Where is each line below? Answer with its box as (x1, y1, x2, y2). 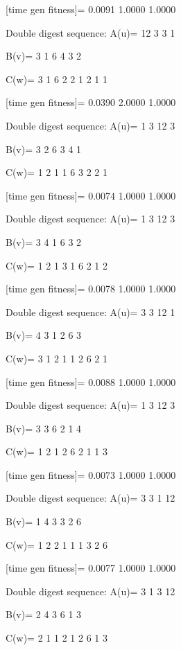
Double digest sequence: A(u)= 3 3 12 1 (6, 304, 175, 319)
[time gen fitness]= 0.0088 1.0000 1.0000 (6, 374, 176, 389)
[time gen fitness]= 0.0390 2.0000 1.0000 (6, 95, 176, 109)
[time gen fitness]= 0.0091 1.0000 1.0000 (6, 2, 176, 16)
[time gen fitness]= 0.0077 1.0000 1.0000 (6, 561, 176, 575)
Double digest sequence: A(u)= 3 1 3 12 (6, 583, 175, 598)
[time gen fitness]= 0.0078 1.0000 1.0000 (6, 281, 176, 296)
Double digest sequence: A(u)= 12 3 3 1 (6, 25, 175, 39)
